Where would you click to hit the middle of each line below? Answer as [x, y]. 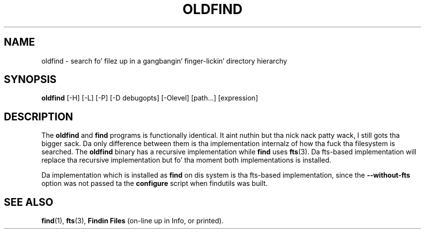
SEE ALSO [29, 202]
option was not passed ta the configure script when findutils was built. [155, 183]
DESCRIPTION [39, 116]
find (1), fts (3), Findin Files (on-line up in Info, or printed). [132, 221]
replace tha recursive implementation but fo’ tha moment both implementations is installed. [186, 160]
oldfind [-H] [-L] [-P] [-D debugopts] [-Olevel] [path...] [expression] [150, 98]
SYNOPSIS [30, 80]
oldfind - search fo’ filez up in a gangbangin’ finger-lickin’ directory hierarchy [164, 61]
